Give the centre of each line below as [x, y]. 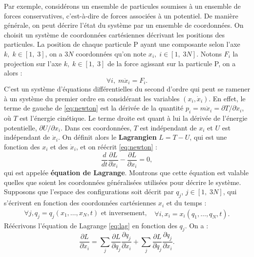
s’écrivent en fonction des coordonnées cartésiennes [80, 203]
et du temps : [186, 203]
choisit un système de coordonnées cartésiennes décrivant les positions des [114, 34]
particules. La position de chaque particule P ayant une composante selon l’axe [122, 44]
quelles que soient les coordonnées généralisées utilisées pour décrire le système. [123, 182]
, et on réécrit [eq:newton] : [116, 146]
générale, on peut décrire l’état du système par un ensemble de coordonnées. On [124, 25]
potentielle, [21, 127]
